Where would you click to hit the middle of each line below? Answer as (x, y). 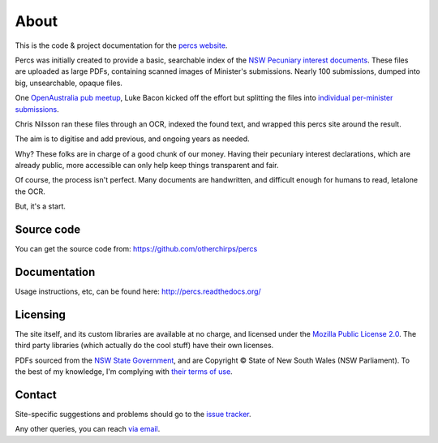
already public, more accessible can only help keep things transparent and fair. (147, 166)
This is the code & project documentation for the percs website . (121, 45)
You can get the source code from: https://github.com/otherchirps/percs (136, 249)
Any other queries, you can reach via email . (88, 429)
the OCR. (30, 191)
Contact (36, 395)
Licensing (41, 314)
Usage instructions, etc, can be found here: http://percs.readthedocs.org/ (138, 291)
